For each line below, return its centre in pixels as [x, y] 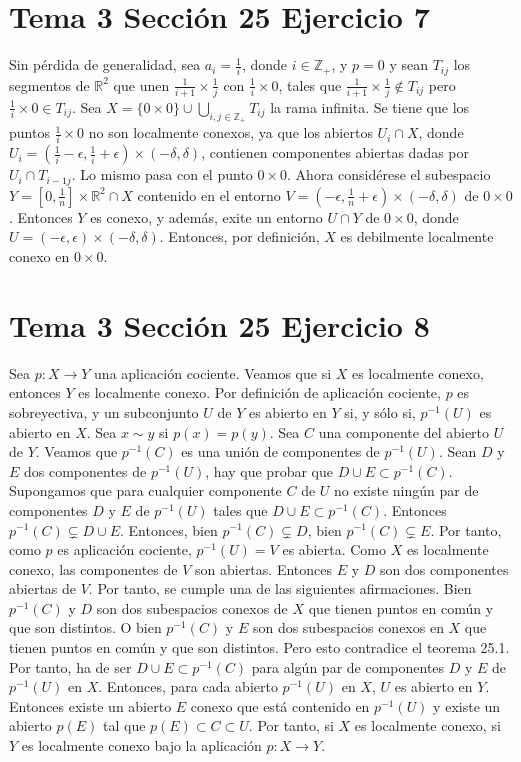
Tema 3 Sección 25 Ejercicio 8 [219, 324]
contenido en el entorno [209, 194]
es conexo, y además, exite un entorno [206, 216]
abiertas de [43, 588]
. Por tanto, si [291, 725]
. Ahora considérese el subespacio [389, 174]
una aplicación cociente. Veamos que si [213, 372]
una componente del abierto [404, 431]
